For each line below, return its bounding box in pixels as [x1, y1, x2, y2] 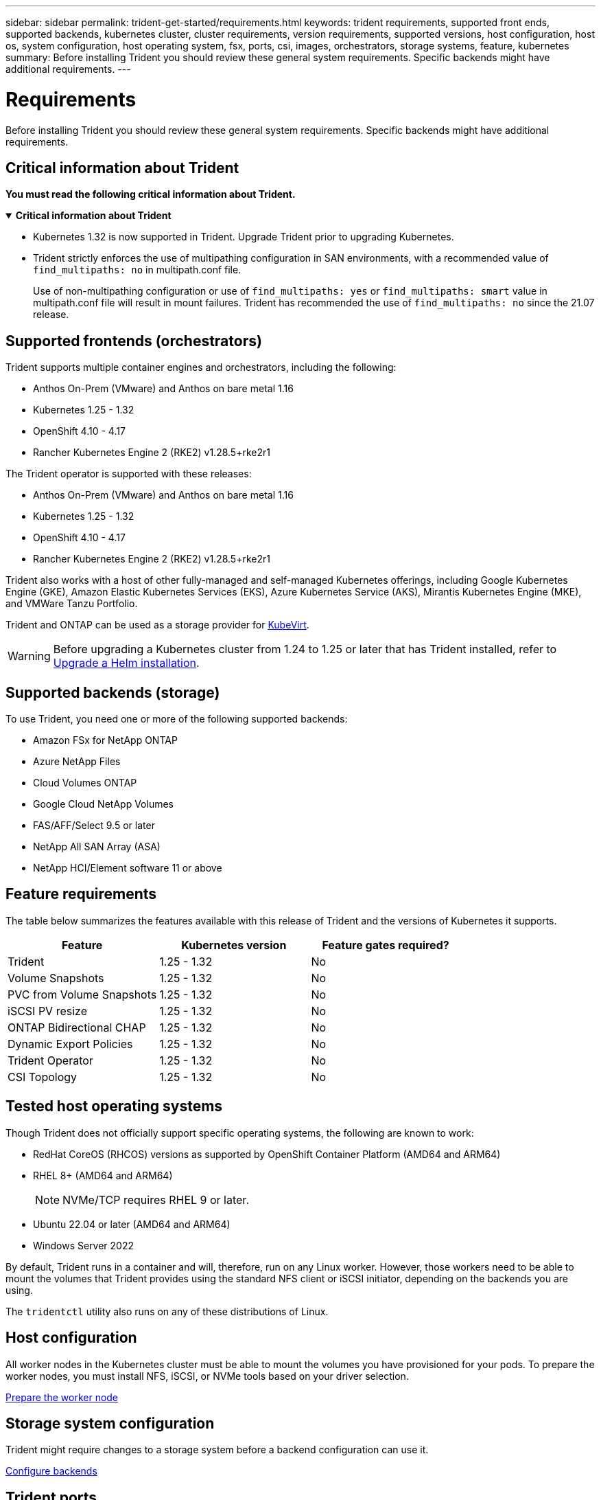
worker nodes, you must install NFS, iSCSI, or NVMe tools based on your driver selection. [5, 1370, 409, 1382]
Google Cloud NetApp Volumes [33, 798, 174, 810]
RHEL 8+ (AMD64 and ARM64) [33, 1169, 173, 1181]
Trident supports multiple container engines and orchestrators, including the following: [5, 361, 397, 374]
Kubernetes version [181, 937, 287, 952]
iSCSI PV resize [8, 1003, 87, 1018]
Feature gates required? [322, 937, 449, 952]
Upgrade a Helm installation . [53, 656, 200, 670]
